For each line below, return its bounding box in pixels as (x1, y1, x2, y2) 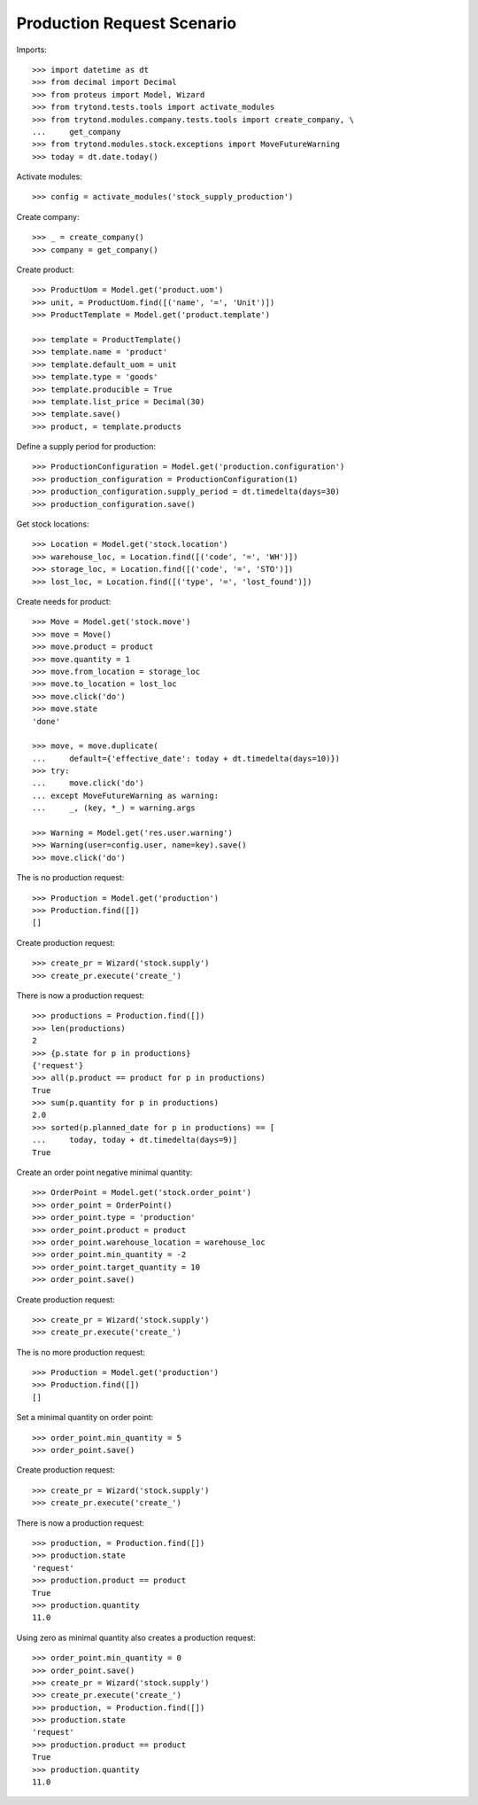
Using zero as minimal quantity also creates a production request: (16, 1632, 257, 1643)
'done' (32, 716, 61, 726)
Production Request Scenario (16, 13, 237, 33)
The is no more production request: (16, 1347, 146, 1357)
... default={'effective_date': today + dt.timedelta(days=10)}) (32, 754, 341, 763)
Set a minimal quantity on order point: (16, 1412, 154, 1423)
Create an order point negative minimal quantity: (16, 1167, 193, 1178)
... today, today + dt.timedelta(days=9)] (32, 1135, 238, 1145)
